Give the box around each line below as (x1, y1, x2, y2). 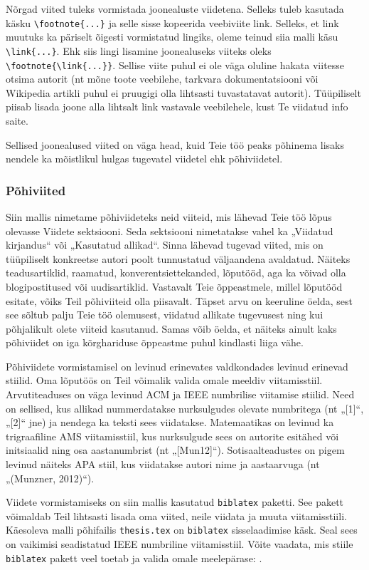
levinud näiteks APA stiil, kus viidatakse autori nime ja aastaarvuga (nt (6, 457, 320, 472)
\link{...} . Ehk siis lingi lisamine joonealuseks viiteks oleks (6, 43, 272, 58)
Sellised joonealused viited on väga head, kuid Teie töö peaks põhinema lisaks (6, 137, 345, 152)
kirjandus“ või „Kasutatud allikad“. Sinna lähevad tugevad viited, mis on (6, 237, 323, 252)
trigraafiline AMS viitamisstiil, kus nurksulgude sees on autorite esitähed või (6, 428, 339, 443)
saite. (6, 113, 28, 128)
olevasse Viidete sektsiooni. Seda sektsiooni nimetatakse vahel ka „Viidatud (6, 223, 333, 238)
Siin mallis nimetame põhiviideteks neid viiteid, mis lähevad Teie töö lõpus (6, 209, 332, 224)
